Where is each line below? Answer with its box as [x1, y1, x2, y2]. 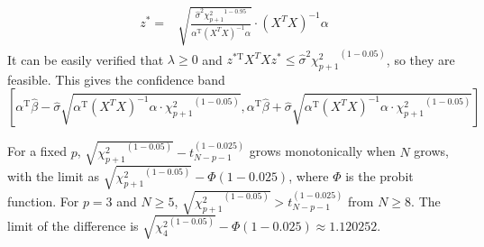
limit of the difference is [7, 216, 139, 235]
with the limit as [7, 167, 99, 186]
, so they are [386, 50, 455, 69]
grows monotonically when [249, 142, 396, 160]
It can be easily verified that [7, 50, 164, 69]
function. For [7, 191, 79, 210]
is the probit [345, 167, 414, 186]
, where [288, 167, 329, 186]
